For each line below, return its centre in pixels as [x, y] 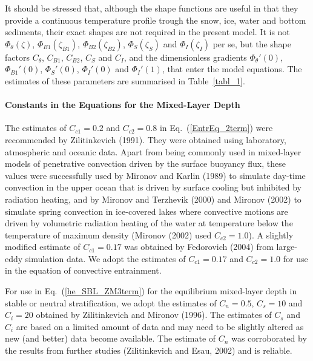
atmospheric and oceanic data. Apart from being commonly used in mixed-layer [153, 151]
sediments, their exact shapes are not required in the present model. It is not [147, 32]
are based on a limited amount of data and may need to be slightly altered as [160, 326]
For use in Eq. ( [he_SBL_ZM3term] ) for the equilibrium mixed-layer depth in [151, 291]
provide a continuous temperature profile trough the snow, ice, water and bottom [156, 20]
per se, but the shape [252, 43]
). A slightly [271, 234]
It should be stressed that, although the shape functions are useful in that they [152, 8]
